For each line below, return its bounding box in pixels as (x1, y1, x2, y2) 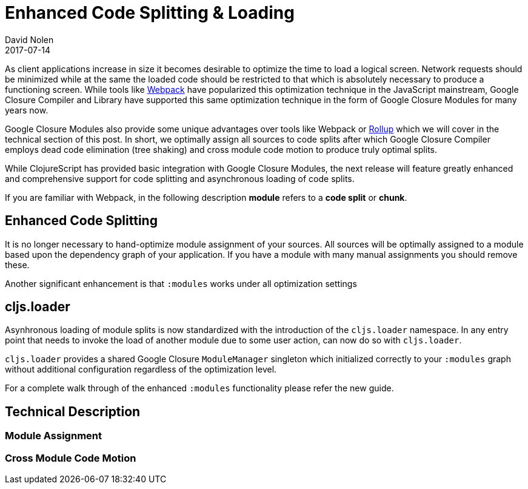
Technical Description (5, 403, 141, 419)
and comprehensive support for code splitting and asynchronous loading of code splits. (5, 173, 355, 184)
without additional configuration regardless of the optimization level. (5, 364, 277, 375)
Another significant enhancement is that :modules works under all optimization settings (5, 278, 357, 289)
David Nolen (5, 34, 54, 45)
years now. (5, 104, 48, 115)
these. (5, 259, 30, 270)
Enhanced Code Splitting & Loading (5, 2, 295, 23)
